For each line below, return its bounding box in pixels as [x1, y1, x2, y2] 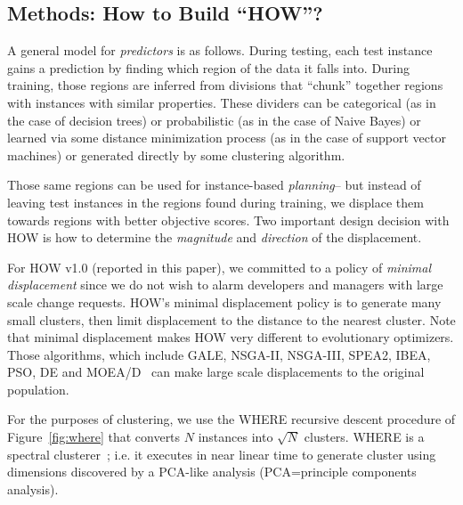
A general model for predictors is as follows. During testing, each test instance [7, 41, 433, 60]
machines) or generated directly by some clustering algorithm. [7, 145, 345, 164]
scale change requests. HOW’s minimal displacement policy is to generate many [7, 292, 442, 311]
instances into [198, 428, 273, 446]
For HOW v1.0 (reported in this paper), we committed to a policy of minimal [7, 257, 431, 276]
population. [7, 379, 69, 398]
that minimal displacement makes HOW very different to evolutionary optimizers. [7, 328, 454, 346]
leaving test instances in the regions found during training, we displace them [7, 192, 424, 211]
